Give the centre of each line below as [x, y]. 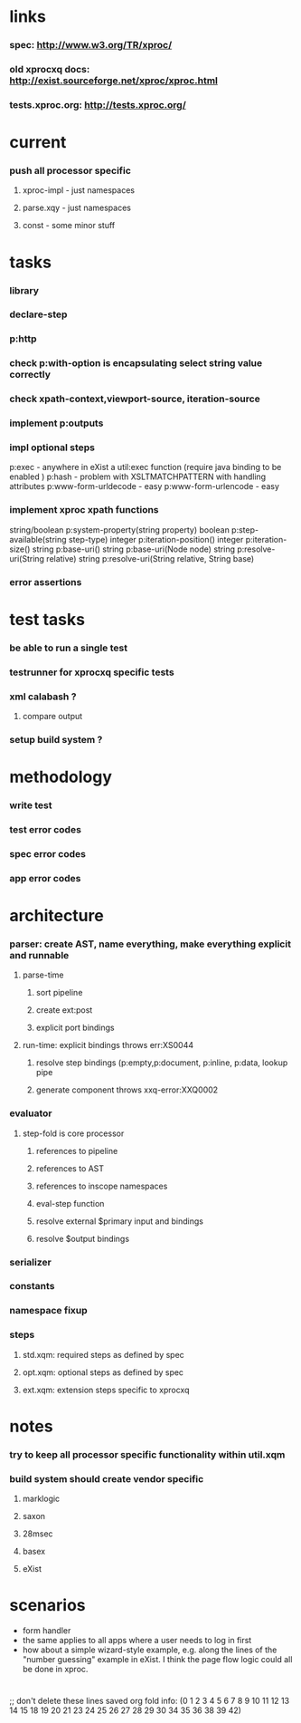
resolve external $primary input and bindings [119, 1221]
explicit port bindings [75, 1028]
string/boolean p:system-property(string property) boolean [120, 529]
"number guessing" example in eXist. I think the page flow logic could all [157, 1659]
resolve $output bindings [82, 1238]
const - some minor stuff [69, 226]
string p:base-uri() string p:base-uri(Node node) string [134, 549]
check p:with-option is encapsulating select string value [136, 363]
